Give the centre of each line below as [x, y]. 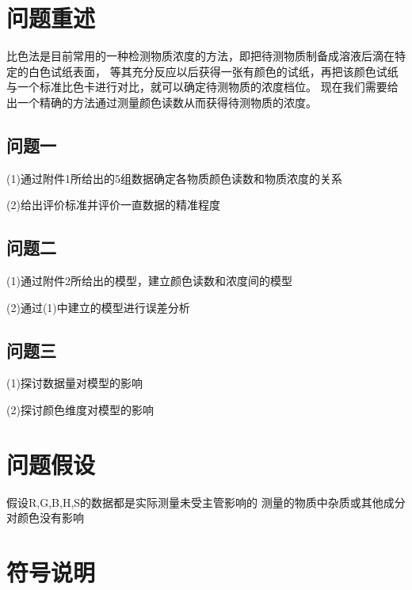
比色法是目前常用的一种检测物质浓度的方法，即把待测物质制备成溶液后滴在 [200, 56]
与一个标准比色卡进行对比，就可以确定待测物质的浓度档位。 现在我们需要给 [202, 87]
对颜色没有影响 [45, 518]
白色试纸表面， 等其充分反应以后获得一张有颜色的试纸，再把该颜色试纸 [213, 71]
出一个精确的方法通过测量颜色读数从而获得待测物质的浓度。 [162, 102]
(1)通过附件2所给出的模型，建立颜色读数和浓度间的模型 [149, 281]
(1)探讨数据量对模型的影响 [74, 383]
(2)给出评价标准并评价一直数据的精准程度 [113, 205]
